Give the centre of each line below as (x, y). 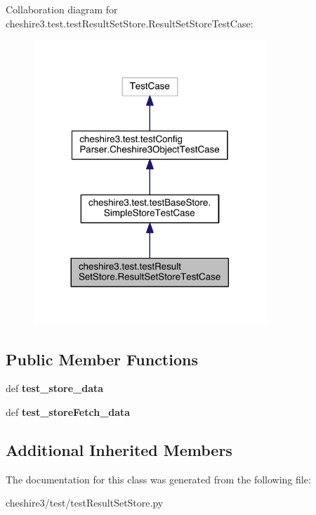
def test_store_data (55, 388)
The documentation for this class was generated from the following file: (158, 479)
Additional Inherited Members (119, 450)
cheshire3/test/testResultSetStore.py (85, 503)
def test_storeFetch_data (68, 412)
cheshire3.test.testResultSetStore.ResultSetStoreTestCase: (130, 23)
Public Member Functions (102, 359)
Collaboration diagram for (62, 9)
